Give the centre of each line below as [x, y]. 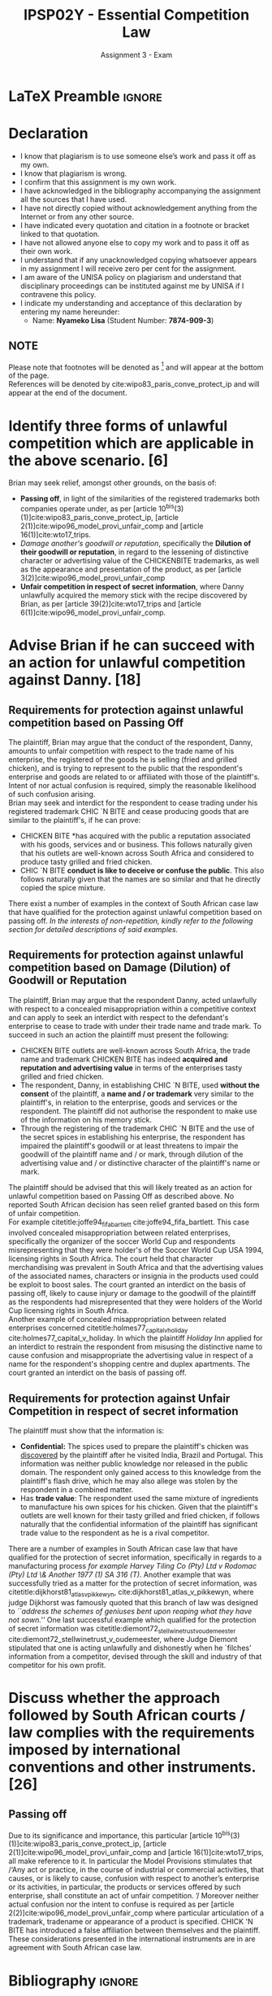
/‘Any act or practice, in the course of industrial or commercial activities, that [136, 1870]
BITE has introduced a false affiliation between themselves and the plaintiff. [134, 1930]
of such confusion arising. [52, 794]
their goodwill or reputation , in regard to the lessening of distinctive [134, 552]
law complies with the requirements [132, 1732]
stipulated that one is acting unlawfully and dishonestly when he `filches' [130, 1648]
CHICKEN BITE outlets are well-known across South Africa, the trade [135, 1050]
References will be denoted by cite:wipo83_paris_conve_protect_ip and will [134, 384]
